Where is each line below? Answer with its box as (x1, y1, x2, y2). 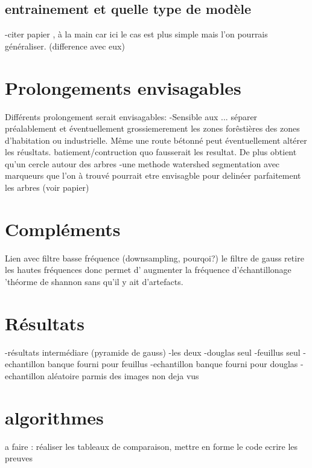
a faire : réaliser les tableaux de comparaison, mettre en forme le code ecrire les (5, 440, 298, 452)
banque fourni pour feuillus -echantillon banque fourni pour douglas (47, 357, 298, 370)
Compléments (5, 216, 121, 241)
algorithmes (5, 405, 104, 429)
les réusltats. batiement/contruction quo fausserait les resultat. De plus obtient (5, 146, 297, 158)
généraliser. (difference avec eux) (5, 39, 125, 52)
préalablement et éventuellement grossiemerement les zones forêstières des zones (5, 122, 300, 135)
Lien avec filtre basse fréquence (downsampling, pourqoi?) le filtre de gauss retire (5, 251, 304, 264)
